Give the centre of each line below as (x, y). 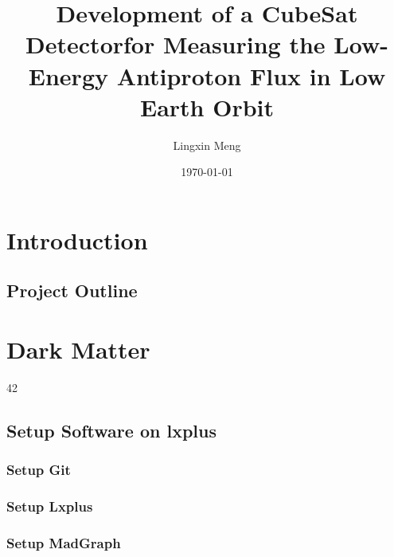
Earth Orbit (207, 106)
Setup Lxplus (50, 506)
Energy (68, 75)
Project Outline (72, 290)
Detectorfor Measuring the (176, 44)
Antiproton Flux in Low (251, 75)
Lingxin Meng (207, 145)
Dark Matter (78, 349)
